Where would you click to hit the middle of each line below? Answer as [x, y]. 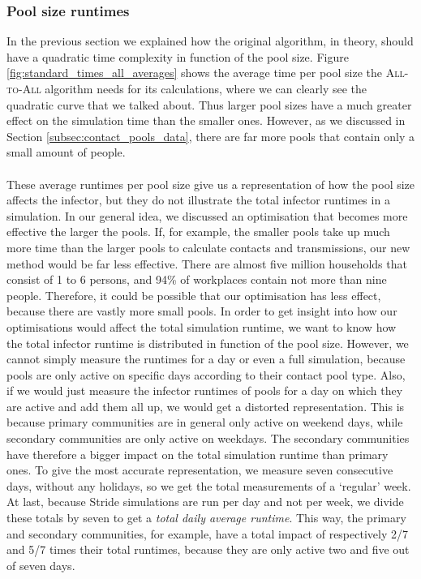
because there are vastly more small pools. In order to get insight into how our [202, 311]
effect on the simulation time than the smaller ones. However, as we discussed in [206, 120]
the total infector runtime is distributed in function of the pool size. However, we [208, 343]
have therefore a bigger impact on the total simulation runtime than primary [198, 454]
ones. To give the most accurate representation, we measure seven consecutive [200, 470]
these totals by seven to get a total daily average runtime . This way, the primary [206, 518]
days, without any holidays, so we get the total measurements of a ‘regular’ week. [209, 485]
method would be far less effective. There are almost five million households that [207, 263]
